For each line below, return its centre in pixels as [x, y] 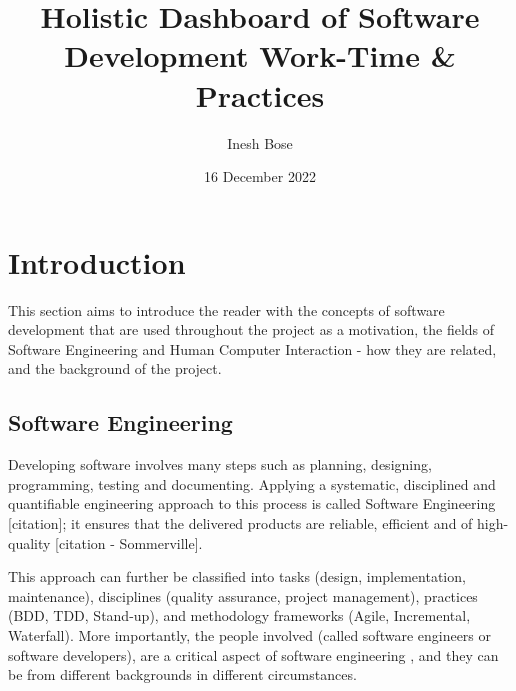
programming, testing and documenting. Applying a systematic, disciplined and [252, 483]
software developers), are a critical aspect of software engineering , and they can [253, 654]
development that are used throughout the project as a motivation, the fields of [251, 329]
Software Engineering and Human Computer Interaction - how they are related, [252, 348]
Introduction [97, 261]
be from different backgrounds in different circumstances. [182, 674]
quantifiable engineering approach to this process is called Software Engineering [252, 503]
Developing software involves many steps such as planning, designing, [220, 464]
